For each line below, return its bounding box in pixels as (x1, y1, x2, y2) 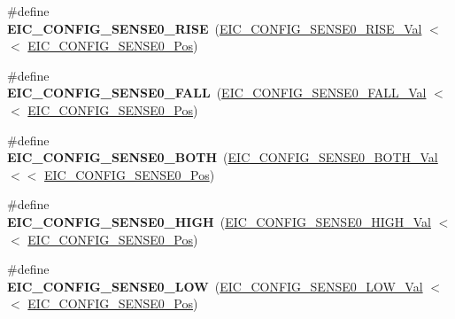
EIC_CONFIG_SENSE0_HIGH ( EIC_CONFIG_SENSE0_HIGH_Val (7, 212, 431, 230)
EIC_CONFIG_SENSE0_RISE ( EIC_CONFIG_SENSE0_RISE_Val (7, 19, 422, 37)
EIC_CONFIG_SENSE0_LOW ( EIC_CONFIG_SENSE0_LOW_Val (7, 276, 423, 295)
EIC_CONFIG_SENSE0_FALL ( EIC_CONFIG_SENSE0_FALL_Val (7, 83, 427, 102)
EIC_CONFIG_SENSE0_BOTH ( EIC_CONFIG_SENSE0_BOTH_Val (7, 148, 438, 167)
